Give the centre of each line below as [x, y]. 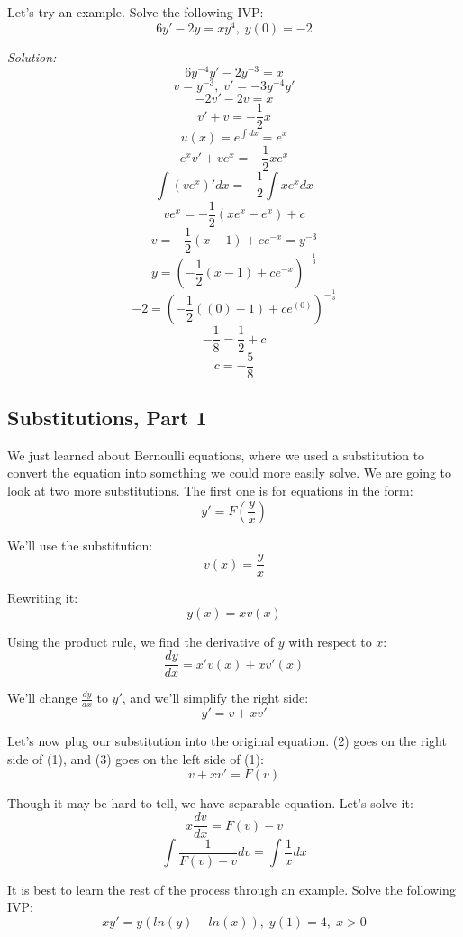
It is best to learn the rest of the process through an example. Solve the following [231, 889]
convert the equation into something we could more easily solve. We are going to [230, 473]
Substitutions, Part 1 [107, 417]
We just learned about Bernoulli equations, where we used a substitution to [216, 455]
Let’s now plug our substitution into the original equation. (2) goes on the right [227, 741]
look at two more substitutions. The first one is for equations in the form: [210, 490]
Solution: [32, 56]
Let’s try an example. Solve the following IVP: [136, 12]
